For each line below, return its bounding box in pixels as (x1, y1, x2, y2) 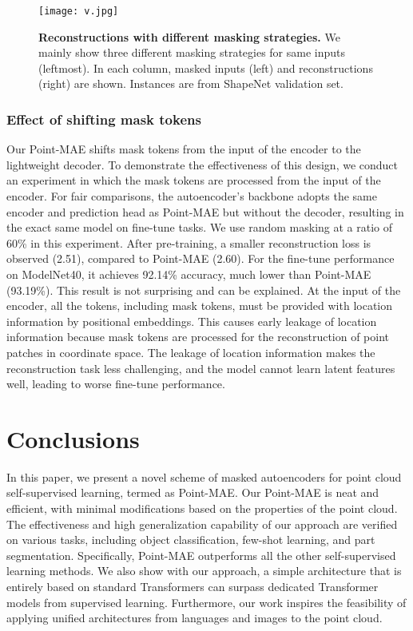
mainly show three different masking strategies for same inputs (38, 44, 346, 61)
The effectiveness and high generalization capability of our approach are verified (6, 515, 398, 532)
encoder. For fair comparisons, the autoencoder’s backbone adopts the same (6, 188, 377, 204)
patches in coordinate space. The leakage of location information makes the (6, 343, 375, 360)
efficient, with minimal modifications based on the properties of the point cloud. (6, 500, 398, 517)
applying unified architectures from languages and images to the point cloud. (6, 609, 383, 626)
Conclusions (6, 422, 140, 454)
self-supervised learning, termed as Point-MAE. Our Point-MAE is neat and (6, 484, 379, 501)
